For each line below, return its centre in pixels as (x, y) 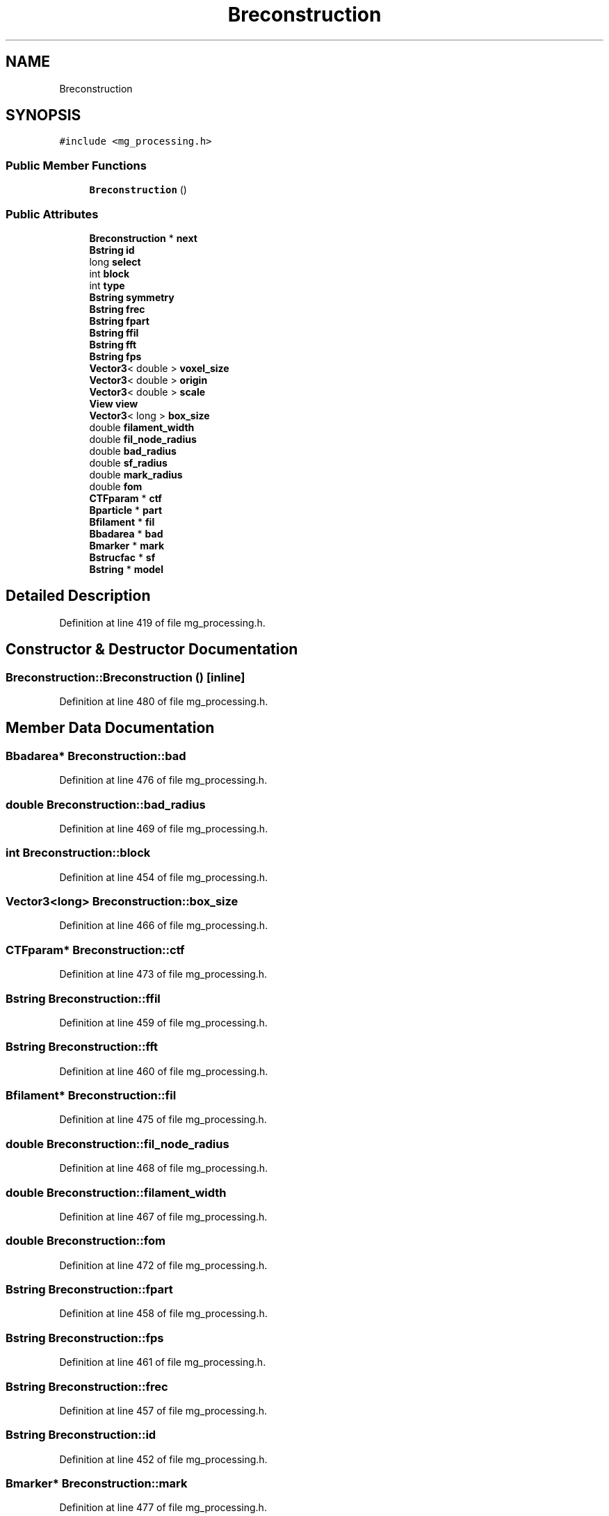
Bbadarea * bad (126, 533)
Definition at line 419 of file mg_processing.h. (162, 622)
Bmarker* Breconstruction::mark (97, 1484)
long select (115, 261)
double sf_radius (128, 462)
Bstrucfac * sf (122, 557)
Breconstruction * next (143, 238)
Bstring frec (117, 309)
